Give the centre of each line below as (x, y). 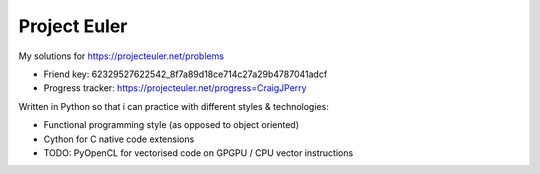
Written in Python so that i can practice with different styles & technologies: (173, 106)
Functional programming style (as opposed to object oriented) (171, 125)
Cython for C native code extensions (119, 139)
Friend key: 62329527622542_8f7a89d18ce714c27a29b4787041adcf (185, 74)
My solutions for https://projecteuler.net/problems (121, 56)
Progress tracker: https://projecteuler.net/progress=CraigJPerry (175, 88)
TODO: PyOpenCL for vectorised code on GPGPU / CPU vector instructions (198, 152)
